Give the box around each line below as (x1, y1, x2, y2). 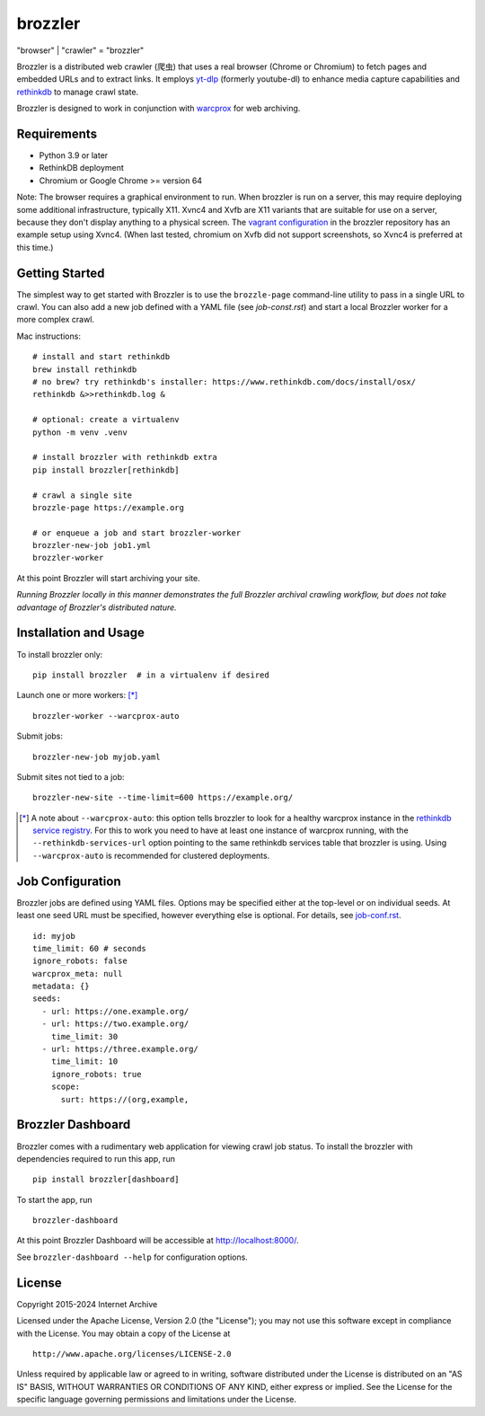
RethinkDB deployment (39, 163, 125, 173)
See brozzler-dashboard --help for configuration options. (16, 1252, 249, 1262)
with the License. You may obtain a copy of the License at (16, 1328, 231, 1339)
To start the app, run (16, 1194, 93, 1205)
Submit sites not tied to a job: (16, 771, 125, 782)
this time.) (16, 242, 54, 252)
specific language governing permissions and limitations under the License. (16, 1394, 296, 1405)
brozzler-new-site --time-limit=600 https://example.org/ (32, 792, 294, 803)
